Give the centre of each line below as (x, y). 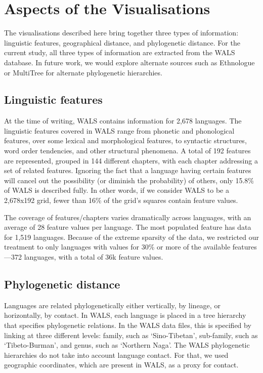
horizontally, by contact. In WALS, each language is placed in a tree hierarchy (125, 315)
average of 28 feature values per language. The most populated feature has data (128, 227)
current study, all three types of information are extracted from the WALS (120, 52)
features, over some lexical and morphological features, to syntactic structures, (125, 140)
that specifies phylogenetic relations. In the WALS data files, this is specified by (128, 325)
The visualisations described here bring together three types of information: (121, 33)
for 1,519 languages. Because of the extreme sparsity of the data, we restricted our (131, 237)
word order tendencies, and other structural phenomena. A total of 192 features (127, 151)
